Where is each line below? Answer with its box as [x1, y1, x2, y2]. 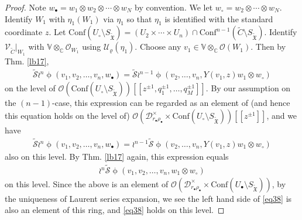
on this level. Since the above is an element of [5, 177, 169, 190]
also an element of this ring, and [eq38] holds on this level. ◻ [5, 204, 225, 216]
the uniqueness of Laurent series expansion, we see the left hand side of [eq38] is [5, 192, 292, 204]
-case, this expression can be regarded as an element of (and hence [52, 97, 290, 109]
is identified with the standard [164, 12, 273, 25]
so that [126, 12, 152, 25]
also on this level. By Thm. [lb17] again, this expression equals [5, 150, 229, 162]
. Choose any [135, 40, 181, 53]
